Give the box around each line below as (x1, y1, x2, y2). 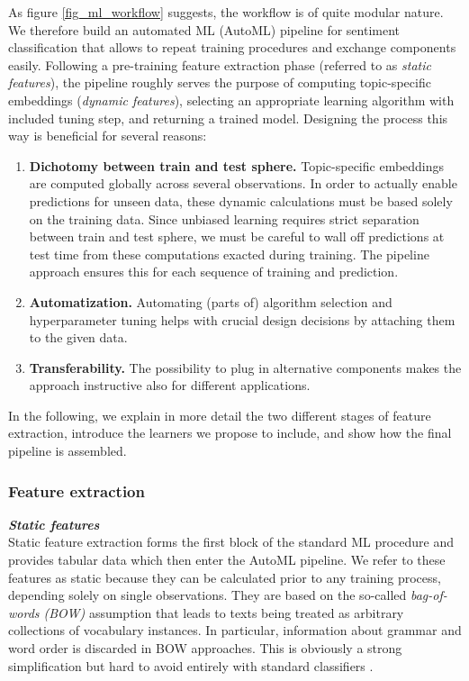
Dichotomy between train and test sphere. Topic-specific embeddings (29, 156, 445, 175)
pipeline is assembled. (8, 441, 127, 460)
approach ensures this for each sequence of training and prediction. (29, 262, 399, 281)
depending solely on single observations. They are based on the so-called (8, 586, 407, 604)
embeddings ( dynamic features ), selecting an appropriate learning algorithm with (8, 90, 455, 109)
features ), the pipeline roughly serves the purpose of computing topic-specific (8, 73, 431, 92)
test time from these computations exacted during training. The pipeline (29, 244, 429, 263)
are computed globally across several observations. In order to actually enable (29, 174, 457, 193)
